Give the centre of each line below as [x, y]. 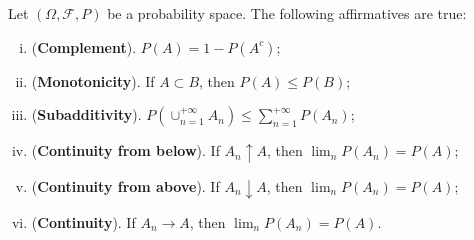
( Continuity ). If [83, 221]
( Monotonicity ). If [93, 80]
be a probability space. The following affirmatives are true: [287, 13]
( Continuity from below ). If [125, 150]
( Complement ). [84, 46]
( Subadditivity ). [86, 114]
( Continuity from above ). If [125, 185]
